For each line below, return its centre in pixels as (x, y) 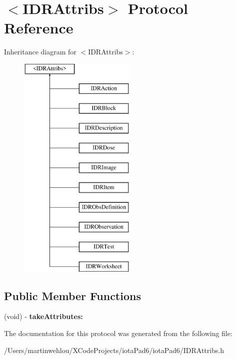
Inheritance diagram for (40, 52)
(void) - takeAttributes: (43, 316)
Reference (39, 28)
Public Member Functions (72, 295)
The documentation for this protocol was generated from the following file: (118, 333)
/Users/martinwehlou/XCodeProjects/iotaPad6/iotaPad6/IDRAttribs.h (114, 350)
